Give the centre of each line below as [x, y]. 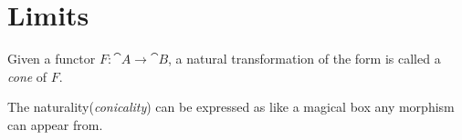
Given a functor [52, 59]
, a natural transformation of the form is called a [304, 59]
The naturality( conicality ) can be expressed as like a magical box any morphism [231, 107]
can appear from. [55, 124]
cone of [27, 76]
